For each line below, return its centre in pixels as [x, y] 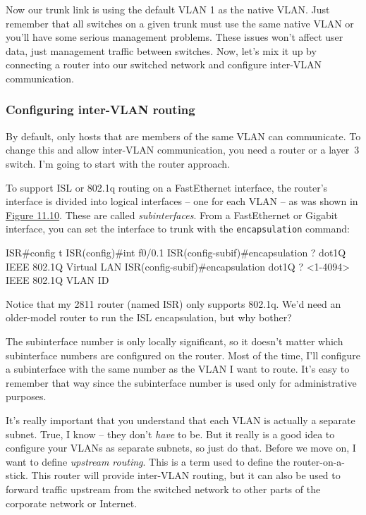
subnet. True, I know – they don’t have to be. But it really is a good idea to [170, 434]
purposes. [26, 396]
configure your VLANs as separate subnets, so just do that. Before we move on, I [181, 448]
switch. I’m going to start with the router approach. [118, 163]
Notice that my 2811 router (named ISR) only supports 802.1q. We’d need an [173, 303]
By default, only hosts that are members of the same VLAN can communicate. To [183, 136]
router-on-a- [319, 461]
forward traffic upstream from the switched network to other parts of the [163, 489]
